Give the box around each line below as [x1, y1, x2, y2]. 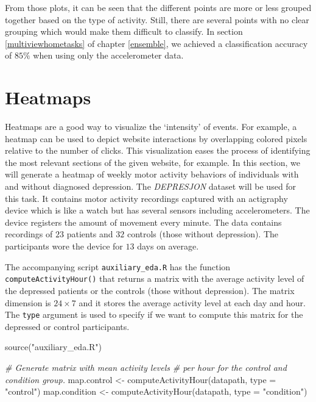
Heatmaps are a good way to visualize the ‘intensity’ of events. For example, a [5, 120, 297, 133]
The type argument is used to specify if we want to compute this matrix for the [5, 308, 303, 321]
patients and [66, 228, 113, 240]
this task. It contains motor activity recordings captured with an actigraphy [5, 192, 288, 204]
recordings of [5, 228, 53, 240]
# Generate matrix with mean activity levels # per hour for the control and [5, 361, 287, 373]
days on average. [137, 240, 199, 253]
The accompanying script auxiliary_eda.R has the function [5, 260, 231, 273]
